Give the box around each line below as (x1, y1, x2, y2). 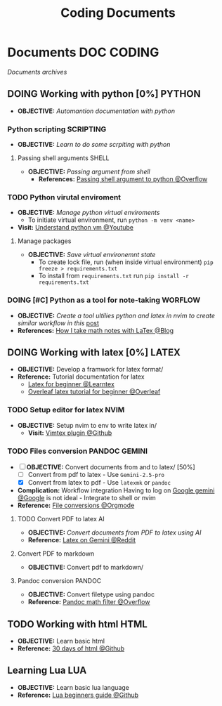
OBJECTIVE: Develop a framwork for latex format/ (17, 365, 164, 374)
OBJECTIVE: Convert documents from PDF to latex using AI (27, 528, 202, 537)
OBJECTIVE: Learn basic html (17, 636, 105, 645)
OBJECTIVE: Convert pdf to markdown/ (27, 563, 144, 572)
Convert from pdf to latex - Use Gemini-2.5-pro (27, 471, 165, 479)
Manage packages (17, 237, 72, 245)
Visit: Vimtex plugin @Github (27, 429, 112, 437)
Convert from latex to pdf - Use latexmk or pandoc (27, 478, 171, 487)
